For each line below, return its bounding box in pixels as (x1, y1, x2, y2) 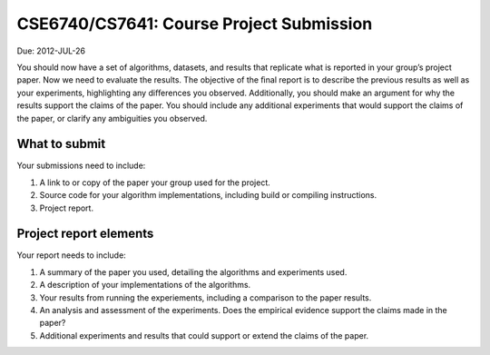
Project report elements (16, 226, 154, 242)
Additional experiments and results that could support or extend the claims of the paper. (39, 330, 369, 340)
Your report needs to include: (16, 250, 126, 261)
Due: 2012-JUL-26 (16, 45, 86, 56)
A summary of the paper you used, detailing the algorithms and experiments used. (39, 266, 348, 277)
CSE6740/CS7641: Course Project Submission (16, 14, 373, 34)
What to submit (16, 136, 106, 152)
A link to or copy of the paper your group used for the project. (39, 177, 271, 188)
